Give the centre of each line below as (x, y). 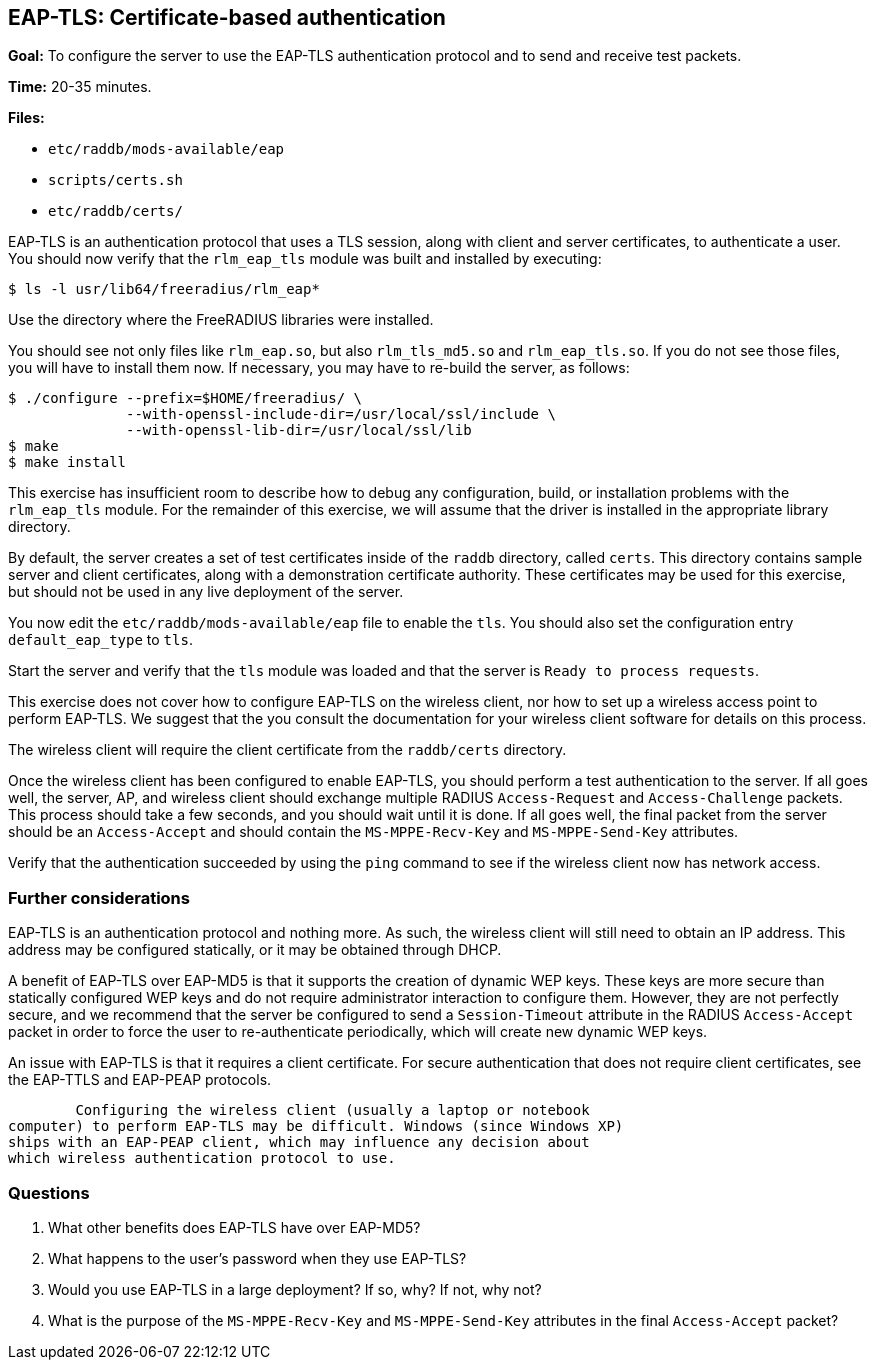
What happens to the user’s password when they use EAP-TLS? (257, 1258)
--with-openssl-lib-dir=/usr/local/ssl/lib (299, 430)
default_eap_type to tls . (100, 640)
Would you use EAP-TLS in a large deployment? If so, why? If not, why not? (295, 1289)
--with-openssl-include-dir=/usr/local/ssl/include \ (341, 414)
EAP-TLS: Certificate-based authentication (227, 17)
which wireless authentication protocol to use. (202, 1158)
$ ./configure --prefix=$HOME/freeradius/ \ (185, 398)
